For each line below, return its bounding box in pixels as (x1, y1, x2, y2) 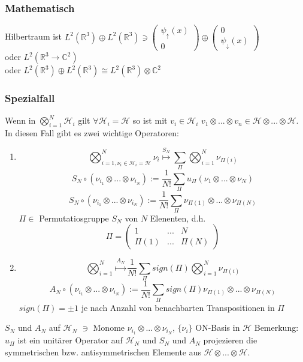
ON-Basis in (195, 321, 240, 334)
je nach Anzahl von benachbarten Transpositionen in (81, 301, 275, 313)
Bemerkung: (254, 321, 299, 334)
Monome (93, 321, 125, 334)
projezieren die (203, 334, 257, 346)
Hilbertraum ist (5, 30, 62, 43)
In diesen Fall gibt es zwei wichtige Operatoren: (5, 127, 179, 139)
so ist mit (132, 114, 168, 127)
